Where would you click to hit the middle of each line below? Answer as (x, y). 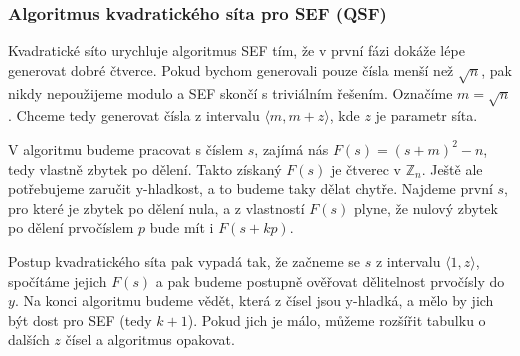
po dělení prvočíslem (71, 227)
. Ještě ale (452, 168)
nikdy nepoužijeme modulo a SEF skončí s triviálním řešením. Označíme (230, 92)
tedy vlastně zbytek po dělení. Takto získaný (145, 168)
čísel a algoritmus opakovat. (150, 339)
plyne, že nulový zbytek (425, 207)
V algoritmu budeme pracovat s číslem (126, 148)
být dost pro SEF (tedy (80, 319)
